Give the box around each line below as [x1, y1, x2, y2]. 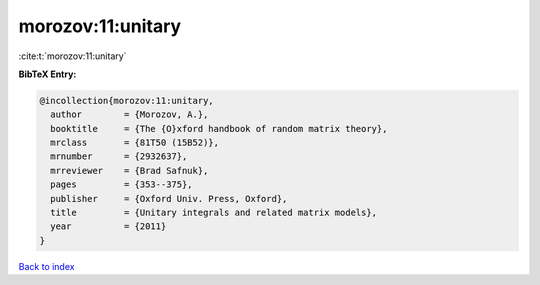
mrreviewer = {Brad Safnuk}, [50, 165, 209, 176]
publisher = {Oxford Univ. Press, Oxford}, [50, 193, 288, 204]
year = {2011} [50, 221, 167, 232]
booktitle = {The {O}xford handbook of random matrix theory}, [50, 123, 388, 134]
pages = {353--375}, [50, 179, 194, 190]
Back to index [18, 260, 75, 272]
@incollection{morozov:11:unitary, [39, 95, 214, 106]
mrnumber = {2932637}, [50, 151, 188, 162]
